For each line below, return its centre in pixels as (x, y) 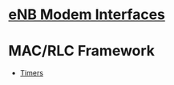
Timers (32, 73)
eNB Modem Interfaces (87, 15)
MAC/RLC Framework (81, 51)
